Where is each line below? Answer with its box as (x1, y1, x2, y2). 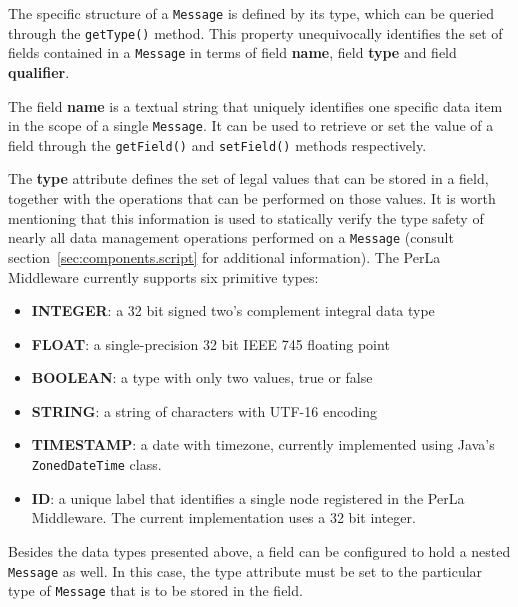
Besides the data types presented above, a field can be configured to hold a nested (8, 540, 511, 561)
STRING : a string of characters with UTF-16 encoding (31, 400, 378, 421)
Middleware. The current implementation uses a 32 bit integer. (31, 507, 416, 528)
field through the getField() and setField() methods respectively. (8, 134, 427, 155)
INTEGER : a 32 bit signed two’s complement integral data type (31, 300, 435, 321)
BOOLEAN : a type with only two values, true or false (31, 367, 373, 388)
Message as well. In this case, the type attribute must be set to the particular (8, 560, 483, 581)
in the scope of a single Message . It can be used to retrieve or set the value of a (8, 115, 494, 136)
